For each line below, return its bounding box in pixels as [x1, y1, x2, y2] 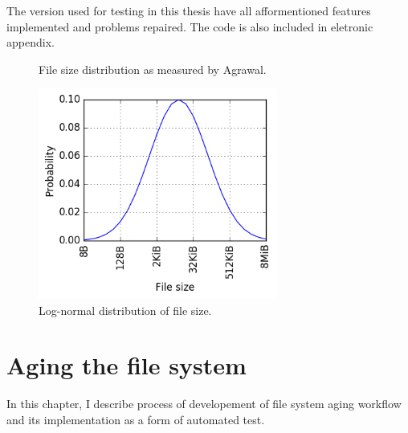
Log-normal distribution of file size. [39, 301, 212, 318]
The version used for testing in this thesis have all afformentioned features [6, 2, 371, 18]
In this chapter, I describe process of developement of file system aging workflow [6, 395, 402, 412]
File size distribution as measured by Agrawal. [39, 60, 267, 77]
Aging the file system [6, 349, 247, 382]
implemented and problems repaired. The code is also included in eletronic [6, 18, 373, 35]
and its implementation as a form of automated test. [6, 411, 265, 427]
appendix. [6, 34, 55, 51]
